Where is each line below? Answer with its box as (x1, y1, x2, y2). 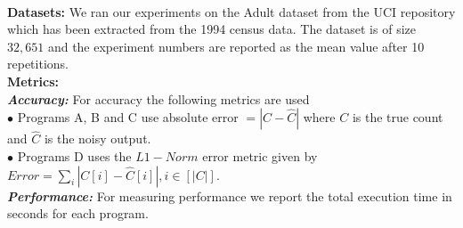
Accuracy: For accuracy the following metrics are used (7, 89, 310, 108)
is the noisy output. (44, 129, 151, 148)
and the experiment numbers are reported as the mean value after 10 (47, 37, 425, 55)
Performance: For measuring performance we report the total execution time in (7, 186, 452, 205)
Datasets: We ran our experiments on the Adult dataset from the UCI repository (7, 2, 456, 20)
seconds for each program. (7, 204, 149, 223)
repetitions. (7, 54, 69, 73)
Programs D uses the (17, 146, 132, 165)
